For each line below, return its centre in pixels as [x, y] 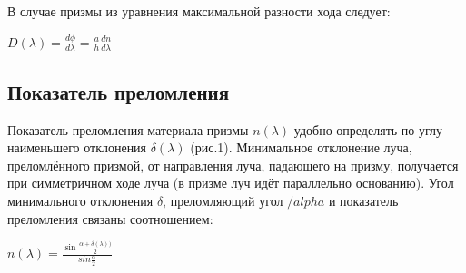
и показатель [363, 200]
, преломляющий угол [223, 200]
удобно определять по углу [368, 129]
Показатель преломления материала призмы [128, 129]
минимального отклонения [80, 200]
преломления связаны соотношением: [110, 218]
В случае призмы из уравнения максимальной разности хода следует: [199, 11]
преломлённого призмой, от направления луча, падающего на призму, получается [233, 165]
